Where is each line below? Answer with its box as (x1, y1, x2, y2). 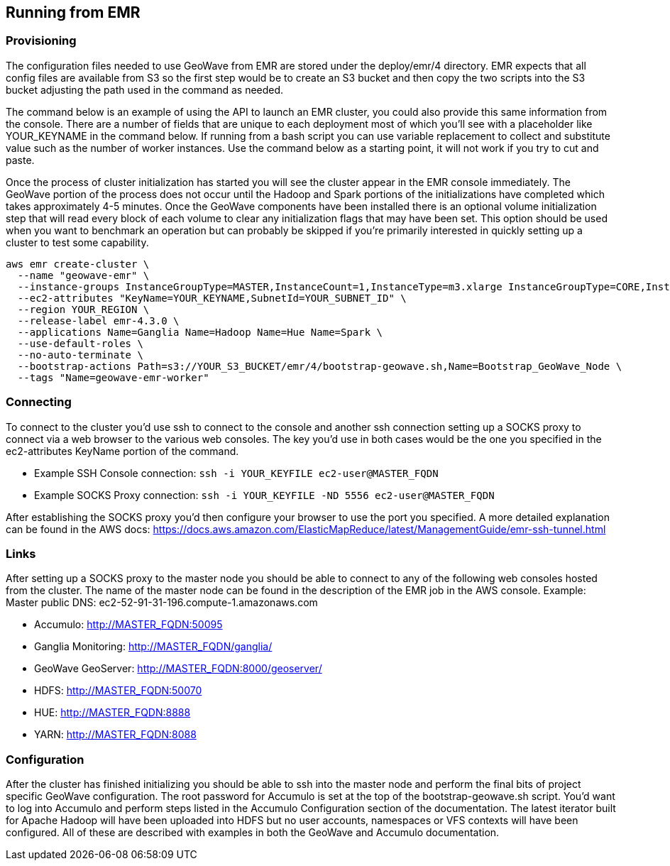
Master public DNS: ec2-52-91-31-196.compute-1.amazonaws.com (6, 596, 318, 609)
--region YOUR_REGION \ (17, 303, 150, 315)
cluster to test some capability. (6, 236, 149, 248)
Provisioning (6, 33, 77, 48)
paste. (6, 153, 35, 166)
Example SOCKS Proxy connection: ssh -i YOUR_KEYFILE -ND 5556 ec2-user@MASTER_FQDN (34, 488, 495, 501)
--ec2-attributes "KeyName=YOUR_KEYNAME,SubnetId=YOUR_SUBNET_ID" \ (17, 292, 407, 304)
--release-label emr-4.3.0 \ (17, 314, 180, 327)
